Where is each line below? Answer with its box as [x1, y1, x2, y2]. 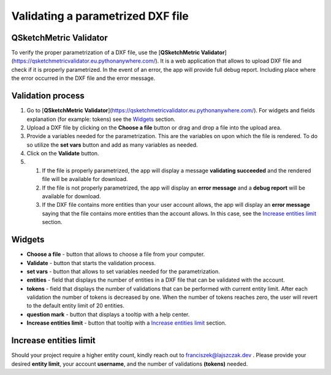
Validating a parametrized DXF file [11, 9, 189, 23]
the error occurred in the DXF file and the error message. [11, 74, 156, 82]
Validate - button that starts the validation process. [26, 259, 156, 266]
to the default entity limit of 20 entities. [26, 302, 125, 309]
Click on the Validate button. [26, 150, 99, 157]
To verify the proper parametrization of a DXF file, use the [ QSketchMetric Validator [11, 49, 225, 56]
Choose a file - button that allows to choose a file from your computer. [26, 250, 205, 258]
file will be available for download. [42, 176, 128, 183]
